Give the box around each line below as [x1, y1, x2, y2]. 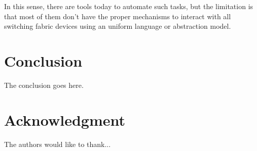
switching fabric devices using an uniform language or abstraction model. [4, 21, 231, 31]
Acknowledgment [4, 109, 125, 130]
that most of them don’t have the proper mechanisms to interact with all [4, 11, 231, 21]
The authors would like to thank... [4, 138, 111, 149]
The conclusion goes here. [4, 79, 84, 90]
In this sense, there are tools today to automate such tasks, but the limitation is [4, 1, 253, 11]
